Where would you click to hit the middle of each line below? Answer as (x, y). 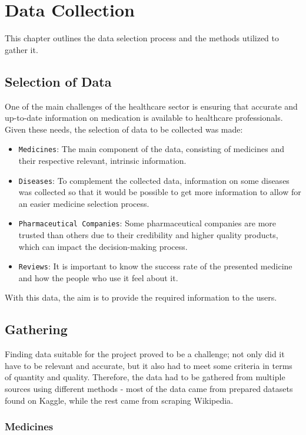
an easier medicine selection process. (84, 203)
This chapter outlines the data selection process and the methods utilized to (142, 38)
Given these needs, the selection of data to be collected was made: (124, 129)
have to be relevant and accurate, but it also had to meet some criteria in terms (149, 365)
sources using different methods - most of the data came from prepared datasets (149, 389)
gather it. (21, 49)
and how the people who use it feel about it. (98, 277)
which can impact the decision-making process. (103, 246)
